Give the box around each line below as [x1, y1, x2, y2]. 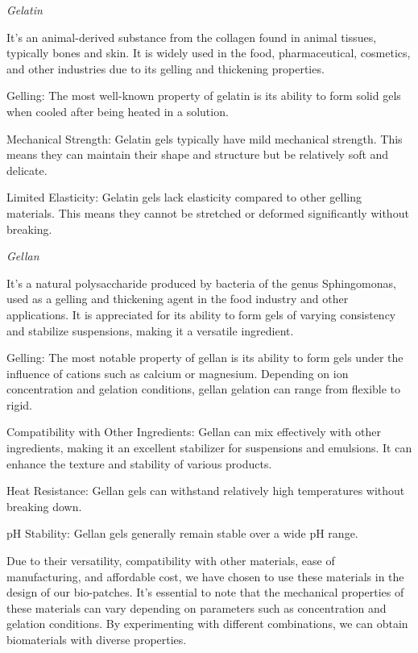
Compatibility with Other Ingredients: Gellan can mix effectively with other [6, 423, 382, 440]
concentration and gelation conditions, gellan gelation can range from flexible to [6, 381, 401, 397]
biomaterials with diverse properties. [6, 631, 187, 647]
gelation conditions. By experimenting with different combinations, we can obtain [6, 615, 408, 632]
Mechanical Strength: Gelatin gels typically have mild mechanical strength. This [6, 130, 403, 147]
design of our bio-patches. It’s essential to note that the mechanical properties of [6, 584, 404, 601]
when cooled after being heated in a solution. [6, 102, 229, 119]
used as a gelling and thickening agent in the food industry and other [6, 290, 349, 307]
